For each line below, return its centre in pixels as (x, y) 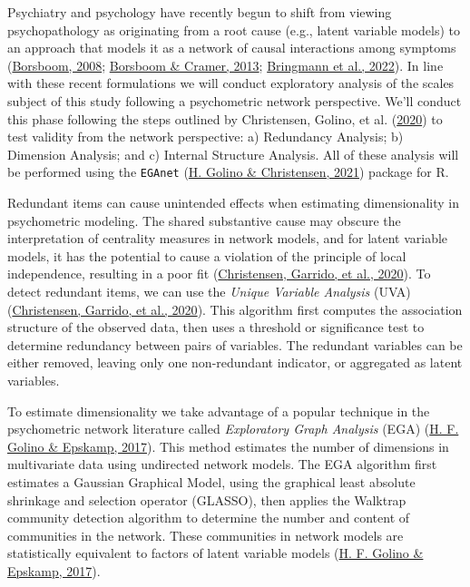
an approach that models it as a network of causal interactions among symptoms (232, 48)
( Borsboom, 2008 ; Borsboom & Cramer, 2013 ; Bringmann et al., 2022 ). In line (225, 65)
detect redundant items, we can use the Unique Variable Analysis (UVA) (209, 291)
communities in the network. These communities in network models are (206, 535)
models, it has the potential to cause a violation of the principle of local (207, 255)
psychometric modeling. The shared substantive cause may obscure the (204, 220)
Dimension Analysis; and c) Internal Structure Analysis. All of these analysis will (233, 154)
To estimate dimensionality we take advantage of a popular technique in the (219, 411)
